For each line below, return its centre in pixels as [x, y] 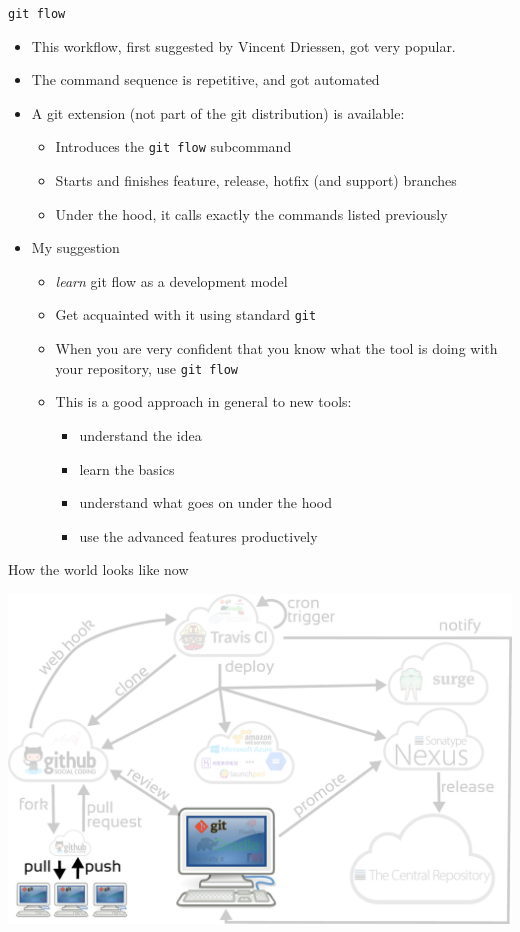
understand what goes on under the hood [206, 502]
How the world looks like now [98, 569]
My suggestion [75, 247]
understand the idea [140, 434]
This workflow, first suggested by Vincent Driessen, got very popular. [243, 45]
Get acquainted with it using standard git [186, 314]
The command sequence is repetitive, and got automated [205, 79]
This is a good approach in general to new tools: [203, 401]
